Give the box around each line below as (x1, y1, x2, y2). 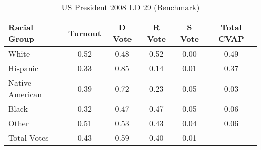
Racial (8, 21, 34, 33)
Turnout (68, 27, 101, 39)
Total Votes (8, 132, 49, 143)
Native (8, 77, 31, 88)
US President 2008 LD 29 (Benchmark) (61, 1, 200, 13)
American (8, 88, 42, 100)
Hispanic (8, 62, 39, 74)
